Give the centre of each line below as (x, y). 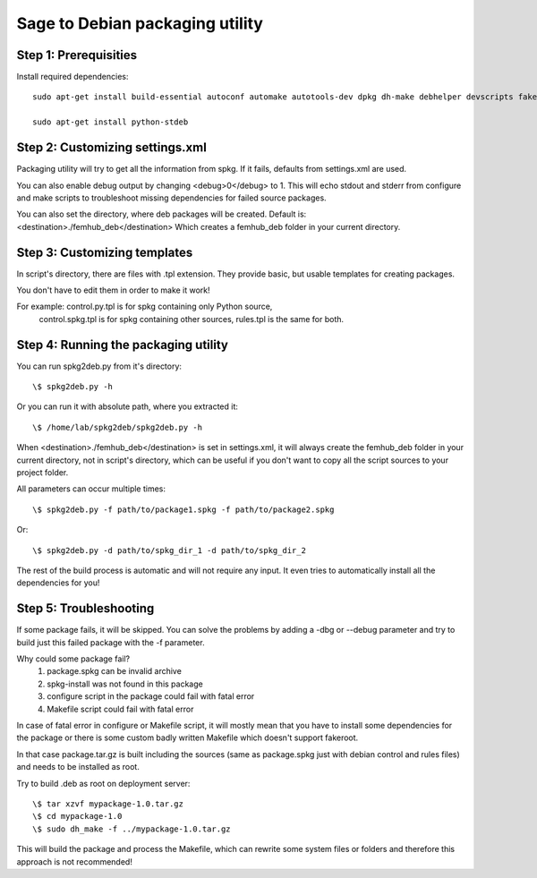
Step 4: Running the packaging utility (122, 345)
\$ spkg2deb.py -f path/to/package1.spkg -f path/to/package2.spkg (183, 509)
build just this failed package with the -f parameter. (111, 642)
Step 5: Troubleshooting (85, 609)
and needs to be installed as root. (78, 767)
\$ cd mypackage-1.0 (77, 816)
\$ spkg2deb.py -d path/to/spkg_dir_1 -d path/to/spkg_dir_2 (169, 550)
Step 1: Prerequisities (77, 55)
